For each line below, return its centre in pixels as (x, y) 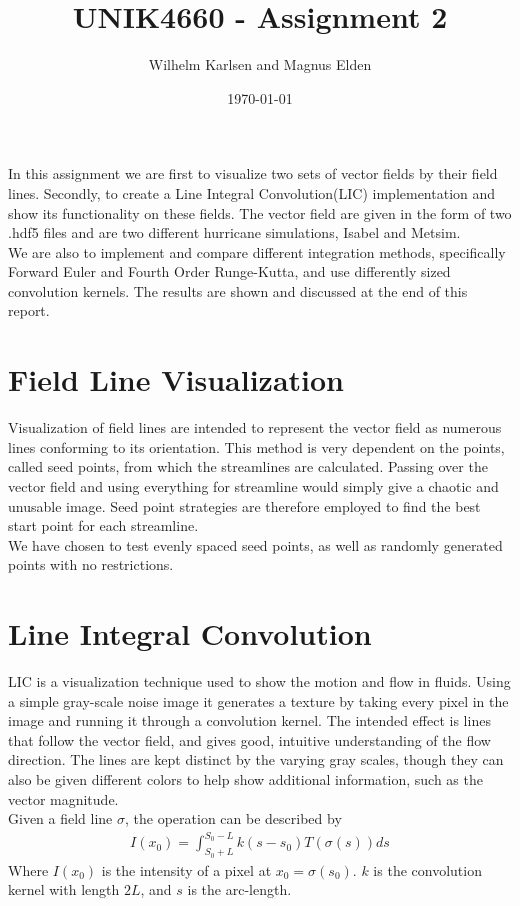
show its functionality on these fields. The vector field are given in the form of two (260, 212)
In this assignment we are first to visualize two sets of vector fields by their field (253, 173)
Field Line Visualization (176, 379)
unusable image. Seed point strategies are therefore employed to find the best (244, 505)
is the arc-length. (239, 889)
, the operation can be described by (233, 818)
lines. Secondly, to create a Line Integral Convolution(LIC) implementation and (252, 192)
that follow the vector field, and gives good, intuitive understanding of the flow (249, 739)
